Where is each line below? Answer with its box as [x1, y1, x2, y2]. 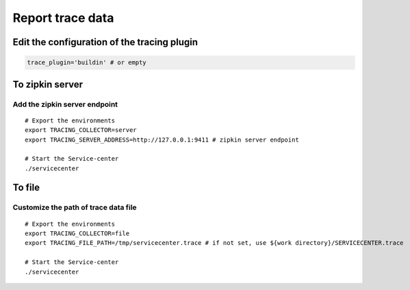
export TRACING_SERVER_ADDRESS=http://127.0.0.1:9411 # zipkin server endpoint [25, 135, 299, 144]
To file [12, 182, 40, 194]
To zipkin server [12, 79, 84, 90]
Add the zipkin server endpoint [12, 99, 118, 109]
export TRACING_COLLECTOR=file [25, 230, 130, 237]
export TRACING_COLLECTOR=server [25, 127, 137, 134]
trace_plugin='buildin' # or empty [27, 59, 146, 66]
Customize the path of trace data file [12, 202, 137, 212]
